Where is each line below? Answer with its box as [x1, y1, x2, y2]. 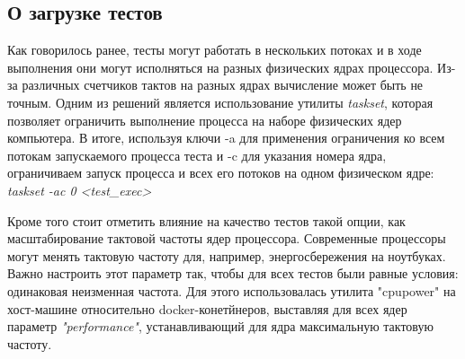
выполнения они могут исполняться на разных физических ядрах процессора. [7, 57, 434, 76]
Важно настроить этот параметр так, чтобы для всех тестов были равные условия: [7, 264, 459, 283]
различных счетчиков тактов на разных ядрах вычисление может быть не [22, 75, 424, 94]
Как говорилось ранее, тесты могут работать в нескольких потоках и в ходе [7, 40, 422, 59]
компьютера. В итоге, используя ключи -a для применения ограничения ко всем [7, 128, 445, 147]
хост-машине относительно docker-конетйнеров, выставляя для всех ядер [7, 299, 407, 318]
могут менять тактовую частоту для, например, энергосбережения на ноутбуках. [7, 246, 446, 265]
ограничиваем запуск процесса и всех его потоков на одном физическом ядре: [7, 163, 434, 182]
